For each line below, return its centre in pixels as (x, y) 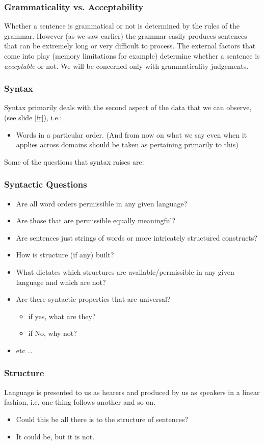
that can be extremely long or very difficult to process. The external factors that (130, 46)
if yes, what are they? (62, 316)
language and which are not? (61, 282)
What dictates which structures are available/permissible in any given (125, 271)
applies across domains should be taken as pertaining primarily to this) (127, 145)
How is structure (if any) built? (65, 255)
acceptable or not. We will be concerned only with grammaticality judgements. (126, 66)
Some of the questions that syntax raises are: (74, 161)
